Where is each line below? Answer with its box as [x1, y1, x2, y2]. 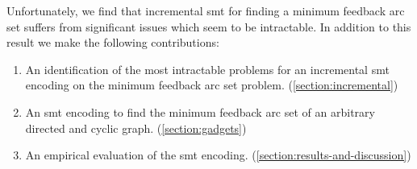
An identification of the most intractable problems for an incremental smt [25, 60, 390, 77]
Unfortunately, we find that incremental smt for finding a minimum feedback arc [6, 2, 405, 19]
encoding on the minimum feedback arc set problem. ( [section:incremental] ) [25, 76, 398, 93]
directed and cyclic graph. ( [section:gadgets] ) [25, 119, 247, 136]
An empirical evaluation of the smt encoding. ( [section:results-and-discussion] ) [25, 146, 411, 163]
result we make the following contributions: [6, 34, 219, 51]
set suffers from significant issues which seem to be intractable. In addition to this [6, 18, 411, 35]
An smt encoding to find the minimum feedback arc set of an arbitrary [25, 103, 375, 120]
